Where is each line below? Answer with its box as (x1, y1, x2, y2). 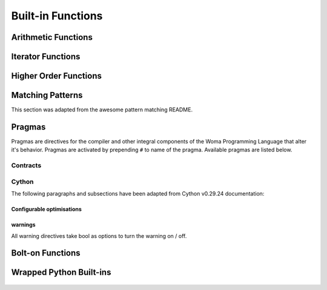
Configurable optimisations (11, 206, 82, 213)
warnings (11, 221, 36, 228)
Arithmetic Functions (11, 32, 93, 42)
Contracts (11, 161, 42, 170)
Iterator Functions (11, 51, 81, 62)
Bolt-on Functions (11, 248, 81, 259)
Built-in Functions (11, 9, 103, 22)
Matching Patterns (11, 90, 83, 101)
